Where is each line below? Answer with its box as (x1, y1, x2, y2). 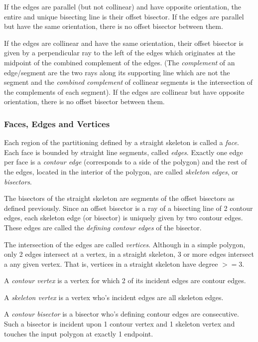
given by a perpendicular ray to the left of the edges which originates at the (4, 47, 236, 58)
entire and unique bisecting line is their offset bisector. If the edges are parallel (4, 11, 244, 21)
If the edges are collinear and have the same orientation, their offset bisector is (4, 37, 244, 48)
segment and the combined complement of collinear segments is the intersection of (4, 77, 253, 87)
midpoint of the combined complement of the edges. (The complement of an (4, 57, 235, 67)
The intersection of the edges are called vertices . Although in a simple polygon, (4, 239, 246, 249)
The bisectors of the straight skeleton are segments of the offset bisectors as (4, 193, 235, 203)
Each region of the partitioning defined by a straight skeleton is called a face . (4, 137, 239, 148)
